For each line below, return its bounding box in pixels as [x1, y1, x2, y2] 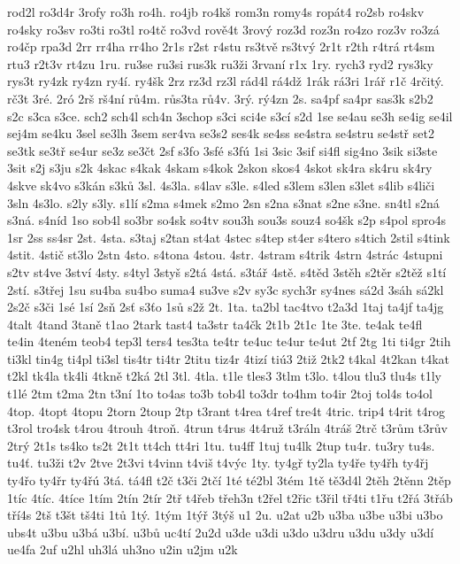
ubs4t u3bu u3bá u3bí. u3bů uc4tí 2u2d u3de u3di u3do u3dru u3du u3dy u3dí [7, 522, 434, 541]
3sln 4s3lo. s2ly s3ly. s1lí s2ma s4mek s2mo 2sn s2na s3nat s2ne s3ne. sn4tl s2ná [7, 193, 440, 212]
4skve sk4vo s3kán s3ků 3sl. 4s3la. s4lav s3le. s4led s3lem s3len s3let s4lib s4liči [7, 175, 435, 194]
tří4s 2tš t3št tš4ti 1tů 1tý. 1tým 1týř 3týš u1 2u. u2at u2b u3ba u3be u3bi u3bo [7, 506, 443, 524]
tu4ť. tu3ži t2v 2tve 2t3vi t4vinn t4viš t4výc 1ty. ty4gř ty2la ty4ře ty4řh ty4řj [7, 453, 429, 472]
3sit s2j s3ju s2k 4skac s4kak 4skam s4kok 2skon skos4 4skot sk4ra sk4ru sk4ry [7, 158, 433, 177]
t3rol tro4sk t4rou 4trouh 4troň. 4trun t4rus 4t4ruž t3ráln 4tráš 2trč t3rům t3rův [7, 419, 448, 437]
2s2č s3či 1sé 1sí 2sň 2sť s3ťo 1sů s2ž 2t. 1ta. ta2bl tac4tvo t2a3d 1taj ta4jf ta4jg [7, 297, 444, 316]
